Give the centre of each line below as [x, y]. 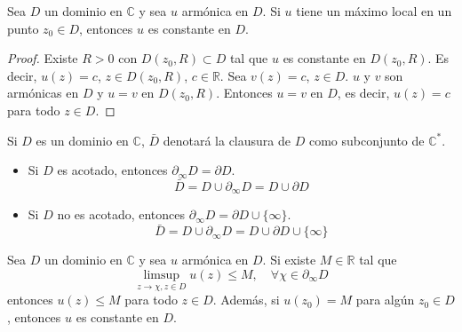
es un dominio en [82, 140]
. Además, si [246, 300]
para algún [385, 300]
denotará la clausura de [227, 140]
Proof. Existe [43, 58]
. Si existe [289, 260]
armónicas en [43, 93]
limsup [162, 275]
